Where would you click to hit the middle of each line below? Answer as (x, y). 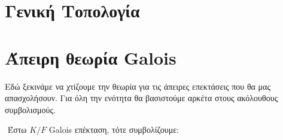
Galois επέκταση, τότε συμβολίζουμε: (114, 130)
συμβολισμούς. (30, 109)
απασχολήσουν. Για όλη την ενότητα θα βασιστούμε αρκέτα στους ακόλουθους (141, 98)
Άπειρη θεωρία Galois (91, 57)
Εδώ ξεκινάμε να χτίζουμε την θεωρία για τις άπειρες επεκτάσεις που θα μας (138, 86)
